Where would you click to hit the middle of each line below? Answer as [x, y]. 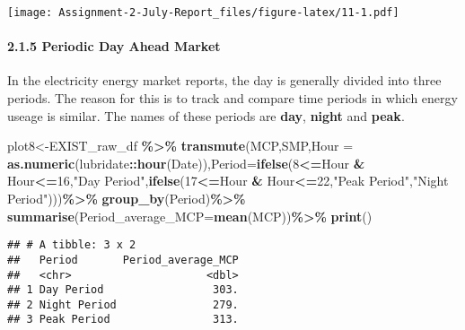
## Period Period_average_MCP [123, 260]
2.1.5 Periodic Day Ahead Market [114, 46]
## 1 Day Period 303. [123, 290]
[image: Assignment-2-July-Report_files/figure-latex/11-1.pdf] [203, 13]
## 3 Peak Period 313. [123, 320]
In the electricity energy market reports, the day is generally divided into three [224, 80]
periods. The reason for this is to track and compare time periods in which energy [232, 98]
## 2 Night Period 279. [123, 304]
